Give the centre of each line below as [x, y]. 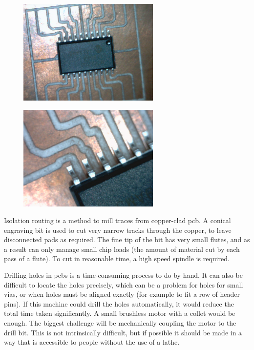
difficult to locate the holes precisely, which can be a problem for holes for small [124, 284]
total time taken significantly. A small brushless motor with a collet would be [120, 313]
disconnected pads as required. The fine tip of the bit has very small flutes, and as [127, 239]
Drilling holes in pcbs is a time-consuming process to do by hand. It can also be [123, 275]
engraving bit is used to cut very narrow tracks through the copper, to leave [118, 230]
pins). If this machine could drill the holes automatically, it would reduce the [119, 303]
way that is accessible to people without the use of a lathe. [92, 342]
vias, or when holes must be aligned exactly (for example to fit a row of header [122, 294]
